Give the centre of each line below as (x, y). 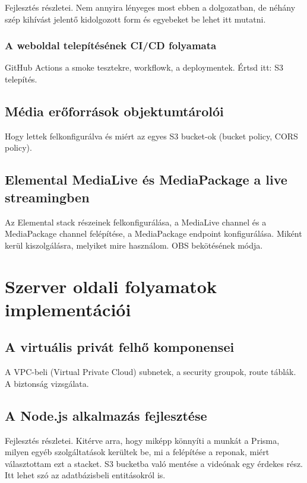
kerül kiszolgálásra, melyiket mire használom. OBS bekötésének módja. (134, 245)
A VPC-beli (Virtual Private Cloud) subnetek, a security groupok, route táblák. (151, 372)
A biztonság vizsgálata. (47, 383)
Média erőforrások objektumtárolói (114, 111)
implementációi (68, 309)
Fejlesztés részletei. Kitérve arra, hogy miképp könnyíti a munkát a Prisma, (142, 440)
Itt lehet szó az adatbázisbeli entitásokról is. (85, 475)
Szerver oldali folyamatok (111, 286)
